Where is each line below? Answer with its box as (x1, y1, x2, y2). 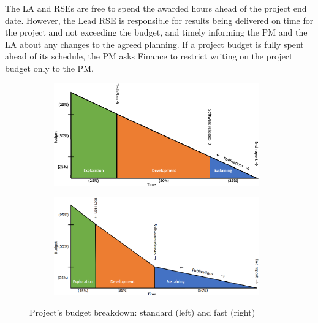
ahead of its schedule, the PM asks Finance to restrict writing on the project (5, 50, 293, 63)
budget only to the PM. (5, 61, 94, 74)
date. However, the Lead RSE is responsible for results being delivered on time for (5, 13, 314, 26)
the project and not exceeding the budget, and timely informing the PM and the (5, 26, 308, 39)
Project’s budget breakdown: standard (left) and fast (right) (29, 306, 256, 319)
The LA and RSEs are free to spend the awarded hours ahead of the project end (5, 2, 307, 14)
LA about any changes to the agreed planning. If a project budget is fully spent (5, 37, 304, 50)
